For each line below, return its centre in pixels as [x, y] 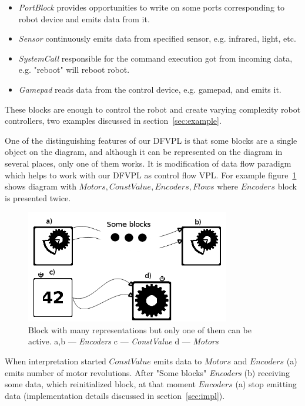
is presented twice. [38, 197]
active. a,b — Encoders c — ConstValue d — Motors [123, 341]
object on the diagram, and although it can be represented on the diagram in [144, 152]
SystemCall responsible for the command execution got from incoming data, [155, 58]
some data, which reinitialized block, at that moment [100, 384]
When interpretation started [56, 361]
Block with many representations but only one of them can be [140, 329]
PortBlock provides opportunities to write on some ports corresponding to [152, 7]
